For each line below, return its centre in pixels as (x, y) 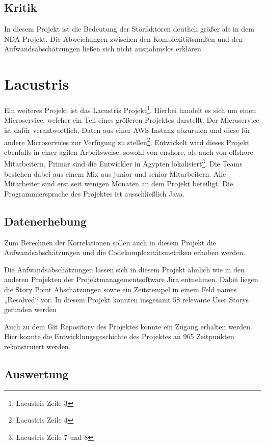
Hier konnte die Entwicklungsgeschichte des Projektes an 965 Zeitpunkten (119, 336)
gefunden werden (30, 309)
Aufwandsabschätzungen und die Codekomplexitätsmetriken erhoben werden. (125, 252)
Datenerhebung (45, 221)
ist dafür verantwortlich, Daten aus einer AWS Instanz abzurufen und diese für (127, 130)
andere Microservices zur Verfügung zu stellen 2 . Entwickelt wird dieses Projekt (127, 141)
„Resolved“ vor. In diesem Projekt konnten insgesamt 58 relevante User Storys (127, 299)
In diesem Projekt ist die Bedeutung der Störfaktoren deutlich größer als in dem (129, 29)
